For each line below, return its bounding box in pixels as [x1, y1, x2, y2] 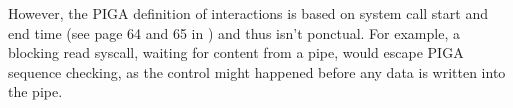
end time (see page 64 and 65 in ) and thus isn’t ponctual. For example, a [8, 22, 460, 43]
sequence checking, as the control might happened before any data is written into [8, 61, 506, 82]
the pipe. [8, 81, 63, 102]
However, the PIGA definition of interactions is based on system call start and [8, 3, 488, 23]
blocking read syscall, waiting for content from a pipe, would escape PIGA [8, 42, 464, 63]
